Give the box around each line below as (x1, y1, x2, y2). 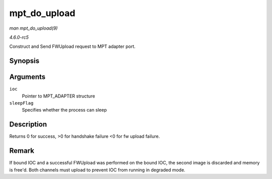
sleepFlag (9, 101, 34, 106)
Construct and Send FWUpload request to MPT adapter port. (9, 43, 136, 50)
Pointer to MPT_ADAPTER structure (22, 93, 95, 99)
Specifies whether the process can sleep (22, 107, 107, 113)
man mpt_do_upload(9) (9, 25, 58, 31)
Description (9, 120, 47, 129)
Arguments (9, 73, 46, 81)
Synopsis (9, 57, 40, 65)
